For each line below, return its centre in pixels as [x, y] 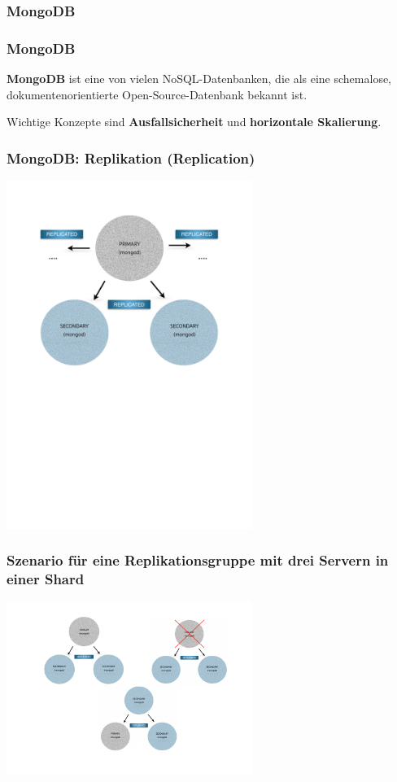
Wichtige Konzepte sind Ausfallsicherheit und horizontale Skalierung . [194, 122]
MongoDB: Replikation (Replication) [131, 157]
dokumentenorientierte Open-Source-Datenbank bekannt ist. [157, 94]
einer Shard [46, 579]
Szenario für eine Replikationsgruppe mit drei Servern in [198, 560]
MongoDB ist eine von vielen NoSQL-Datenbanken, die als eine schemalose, [199, 79]
